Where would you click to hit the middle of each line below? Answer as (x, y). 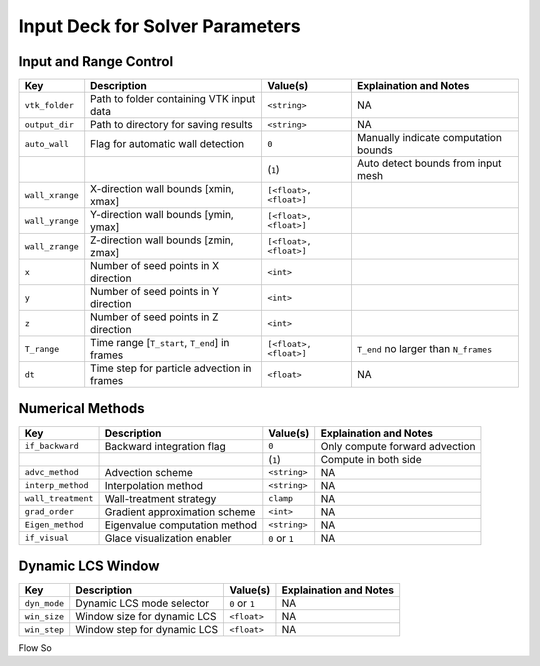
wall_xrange (51, 195)
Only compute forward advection (398, 446)
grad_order (49, 511)
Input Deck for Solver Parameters (159, 26)
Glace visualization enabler (168, 538)
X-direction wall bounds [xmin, (162, 189)
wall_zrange (51, 246)
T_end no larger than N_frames (424, 349)
